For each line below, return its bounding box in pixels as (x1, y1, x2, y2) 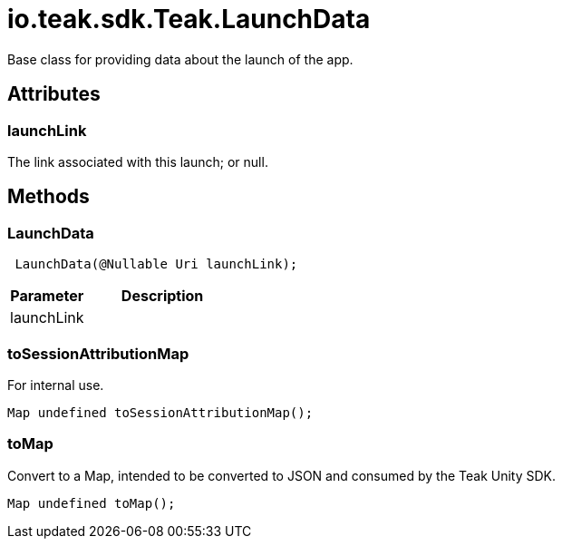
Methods (7, 185, 90, 209)
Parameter (10, 287, 84, 306)
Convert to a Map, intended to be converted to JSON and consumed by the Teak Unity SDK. (7, 467, 557, 483)
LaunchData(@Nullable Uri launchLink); (15, 257, 298, 272)
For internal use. (7, 376, 104, 393)
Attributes (7, 83, 101, 106)
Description (121, 287, 204, 306)
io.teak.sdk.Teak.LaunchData (7, 4, 371, 34)
